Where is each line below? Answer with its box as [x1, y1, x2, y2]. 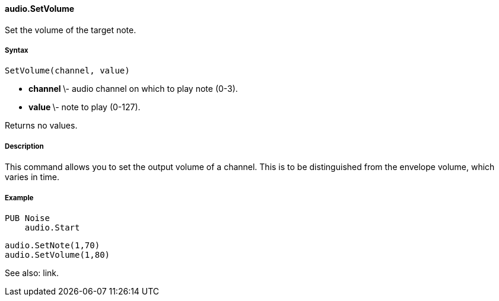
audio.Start [24, 222, 80, 232]
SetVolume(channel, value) [5, 66, 130, 76]
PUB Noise [5, 213, 50, 223]
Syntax [5, 46, 28, 55]
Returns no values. [5, 120, 78, 131]
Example [5, 193, 34, 202]
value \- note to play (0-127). [28, 102, 141, 113]
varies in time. [5, 172, 59, 182]
